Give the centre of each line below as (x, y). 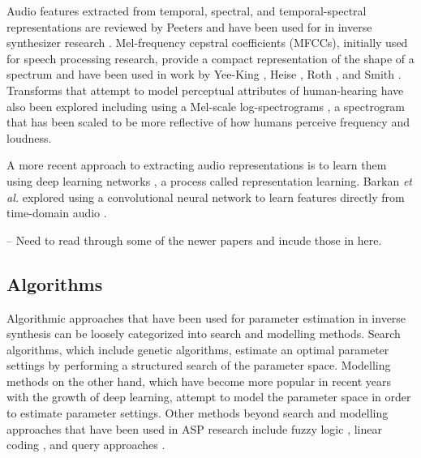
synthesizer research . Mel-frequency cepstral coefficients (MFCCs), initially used (207, 43)
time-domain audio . (57, 213)
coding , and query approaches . (86, 445)
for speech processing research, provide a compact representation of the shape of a (210, 58)
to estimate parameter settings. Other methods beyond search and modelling (198, 413)
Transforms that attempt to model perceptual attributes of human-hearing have (205, 90)
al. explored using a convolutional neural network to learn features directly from (206, 197)
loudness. (29, 137)
